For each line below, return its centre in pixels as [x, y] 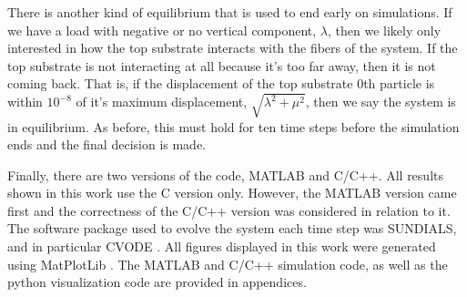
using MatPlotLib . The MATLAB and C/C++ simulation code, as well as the [228, 264]
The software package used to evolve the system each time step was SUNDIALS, [232, 228]
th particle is [399, 83]
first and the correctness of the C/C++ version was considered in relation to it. [229, 210]
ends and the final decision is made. [107, 144]
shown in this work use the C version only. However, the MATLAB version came [232, 193]
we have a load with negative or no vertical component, [162, 30]
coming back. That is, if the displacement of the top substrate [180, 83]
